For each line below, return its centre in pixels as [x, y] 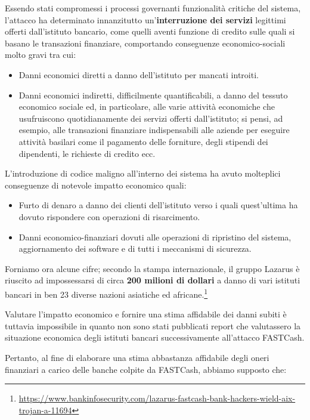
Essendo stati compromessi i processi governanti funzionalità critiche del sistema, [153, 8]
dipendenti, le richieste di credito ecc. [87, 153]
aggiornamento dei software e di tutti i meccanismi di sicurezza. [135, 248]
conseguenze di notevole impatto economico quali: [96, 185]
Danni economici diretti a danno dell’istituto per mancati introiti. [139, 74]
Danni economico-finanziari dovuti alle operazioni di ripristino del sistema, [155, 237]
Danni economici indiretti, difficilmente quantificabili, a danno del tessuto [153, 95]
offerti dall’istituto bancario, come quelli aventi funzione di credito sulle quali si [150, 31]
